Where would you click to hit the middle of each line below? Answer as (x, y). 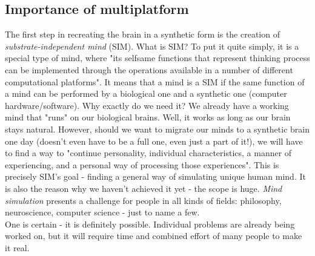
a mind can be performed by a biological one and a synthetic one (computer (146, 94)
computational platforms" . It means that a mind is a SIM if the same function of (155, 81)
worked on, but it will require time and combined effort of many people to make (154, 236)
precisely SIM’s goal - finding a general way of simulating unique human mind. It (155, 176)
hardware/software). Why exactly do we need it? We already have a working (147, 105)
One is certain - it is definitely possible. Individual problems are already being (150, 224)
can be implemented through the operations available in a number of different (149, 69)
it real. (17, 247)
